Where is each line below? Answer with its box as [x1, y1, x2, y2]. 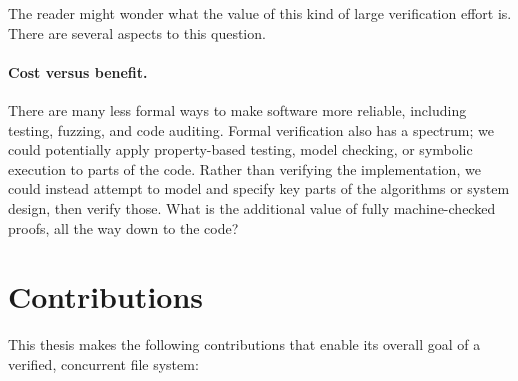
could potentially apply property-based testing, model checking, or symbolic [8, 139, 473, 160]
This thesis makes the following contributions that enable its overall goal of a [8, 334, 481, 355]
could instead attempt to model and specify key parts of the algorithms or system [8, 178, 510, 199]
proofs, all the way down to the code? [8, 217, 239, 238]
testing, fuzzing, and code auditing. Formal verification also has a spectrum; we [8, 119, 494, 140]
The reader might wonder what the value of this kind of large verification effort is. [8, 3, 512, 23]
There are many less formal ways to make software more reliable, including [8, 99, 467, 120]
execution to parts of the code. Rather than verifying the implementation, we [8, 158, 481, 179]
